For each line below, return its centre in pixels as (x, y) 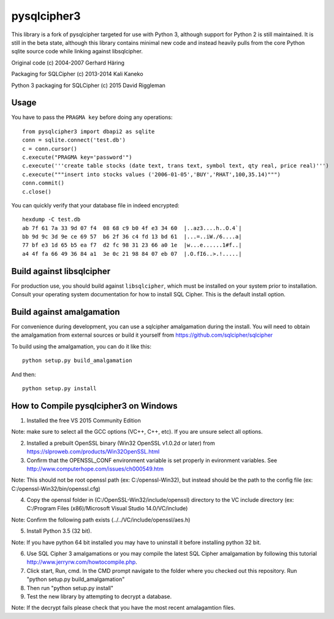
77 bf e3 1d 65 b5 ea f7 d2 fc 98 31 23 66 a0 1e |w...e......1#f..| (132, 245)
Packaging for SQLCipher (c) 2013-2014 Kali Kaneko (77, 74)
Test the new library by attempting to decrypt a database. (99, 596)
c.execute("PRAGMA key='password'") (77, 157)
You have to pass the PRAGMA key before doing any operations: (92, 117)
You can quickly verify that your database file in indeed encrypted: (95, 205)
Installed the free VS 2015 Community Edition (84, 420)
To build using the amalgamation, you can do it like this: (81, 346)
